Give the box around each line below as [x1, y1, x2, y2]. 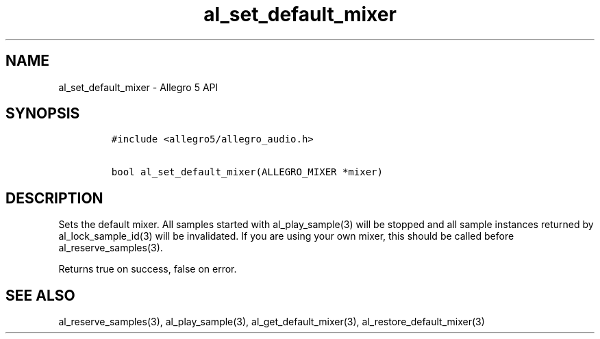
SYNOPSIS [5, 105, 80, 123]
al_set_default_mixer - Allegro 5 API [58, 81, 218, 93]
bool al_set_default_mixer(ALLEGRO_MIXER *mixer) [111, 166, 383, 178]
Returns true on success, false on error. [58, 263, 237, 275]
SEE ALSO [5, 286, 75, 304]
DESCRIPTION [5, 189, 103, 207]
